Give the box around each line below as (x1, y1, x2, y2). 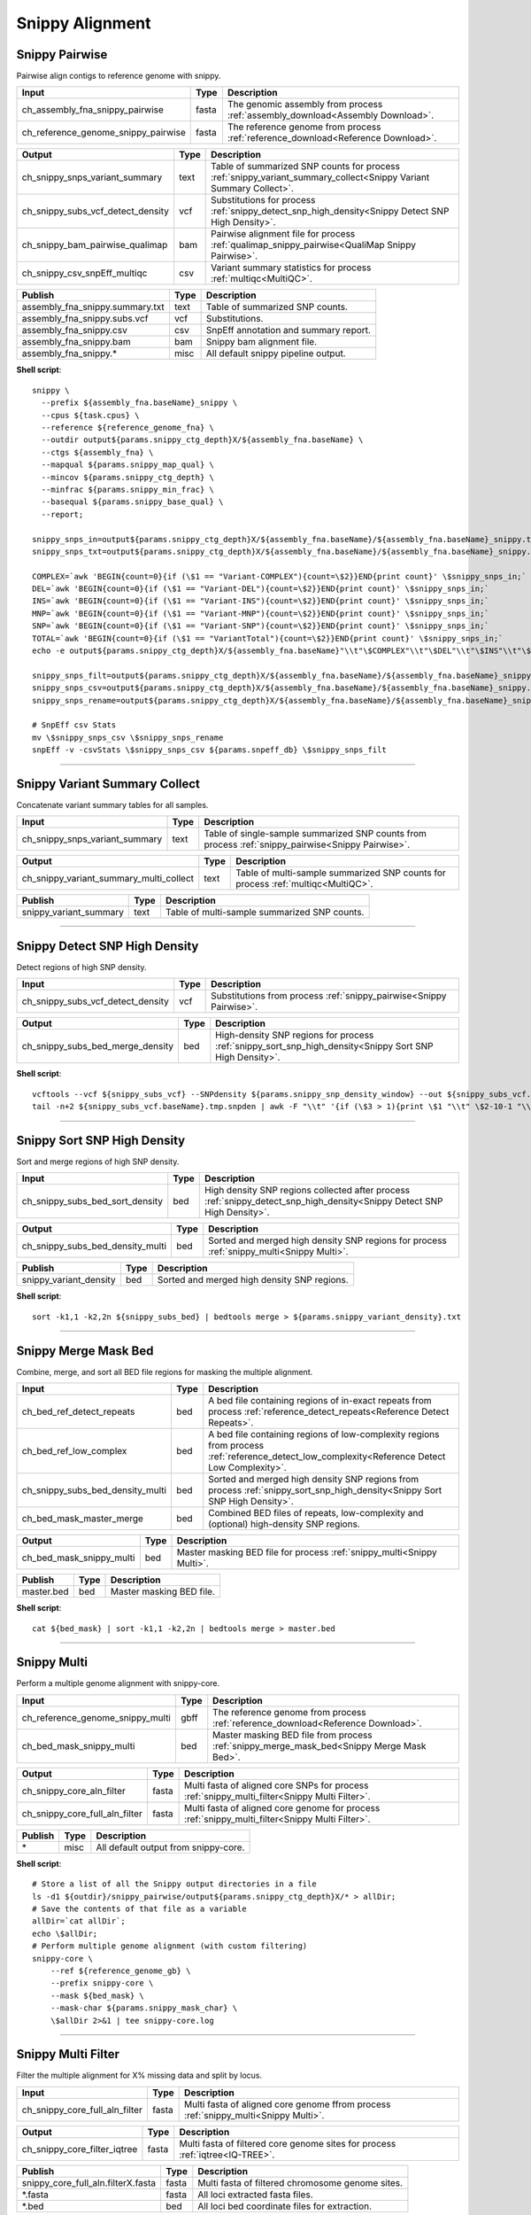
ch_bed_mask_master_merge (21, 1512, 143, 1525)
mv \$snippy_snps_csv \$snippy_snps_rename (32, 732, 224, 742)
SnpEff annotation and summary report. (205, 324, 372, 337)
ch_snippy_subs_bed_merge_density (21, 1040, 174, 1053)
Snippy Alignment (16, 13, 151, 33)
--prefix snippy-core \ (50, 1978, 154, 1988)
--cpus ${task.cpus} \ (41, 410, 140, 420)
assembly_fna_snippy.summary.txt (21, 301, 165, 314)
